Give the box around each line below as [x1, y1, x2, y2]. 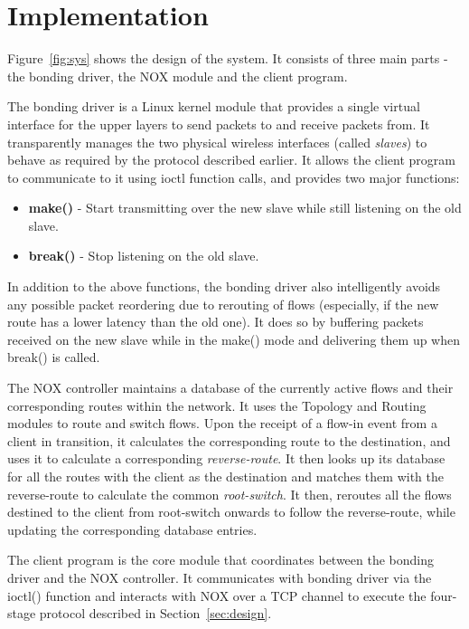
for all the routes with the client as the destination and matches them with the [7, 467, 444, 485]
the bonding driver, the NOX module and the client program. [7, 66, 348, 85]
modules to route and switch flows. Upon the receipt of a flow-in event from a [7, 414, 437, 433]
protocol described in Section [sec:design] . [39, 604, 272, 623]
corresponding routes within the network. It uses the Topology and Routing [7, 396, 427, 415]
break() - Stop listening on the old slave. [28, 246, 259, 265]
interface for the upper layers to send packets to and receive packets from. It [7, 114, 430, 133]
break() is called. [7, 348, 100, 367]
